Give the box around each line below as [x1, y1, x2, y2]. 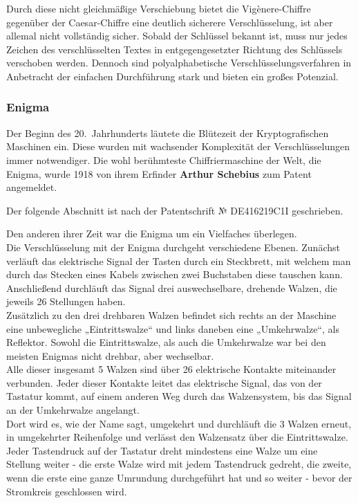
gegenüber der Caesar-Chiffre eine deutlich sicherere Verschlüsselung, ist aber [6, 15, 333, 29]
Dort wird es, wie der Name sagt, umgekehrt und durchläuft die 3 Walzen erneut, [6, 416, 352, 430]
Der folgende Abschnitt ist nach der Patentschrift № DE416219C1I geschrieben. [6, 203, 343, 217]
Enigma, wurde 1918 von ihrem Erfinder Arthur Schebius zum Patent [6, 166, 312, 181]
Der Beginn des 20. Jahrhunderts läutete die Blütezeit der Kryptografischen [6, 125, 329, 140]
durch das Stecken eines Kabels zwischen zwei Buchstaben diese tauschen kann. [6, 267, 343, 282]
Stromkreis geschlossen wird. [6, 484, 127, 498]
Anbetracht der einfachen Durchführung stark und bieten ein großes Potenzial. [6, 68, 339, 83]
